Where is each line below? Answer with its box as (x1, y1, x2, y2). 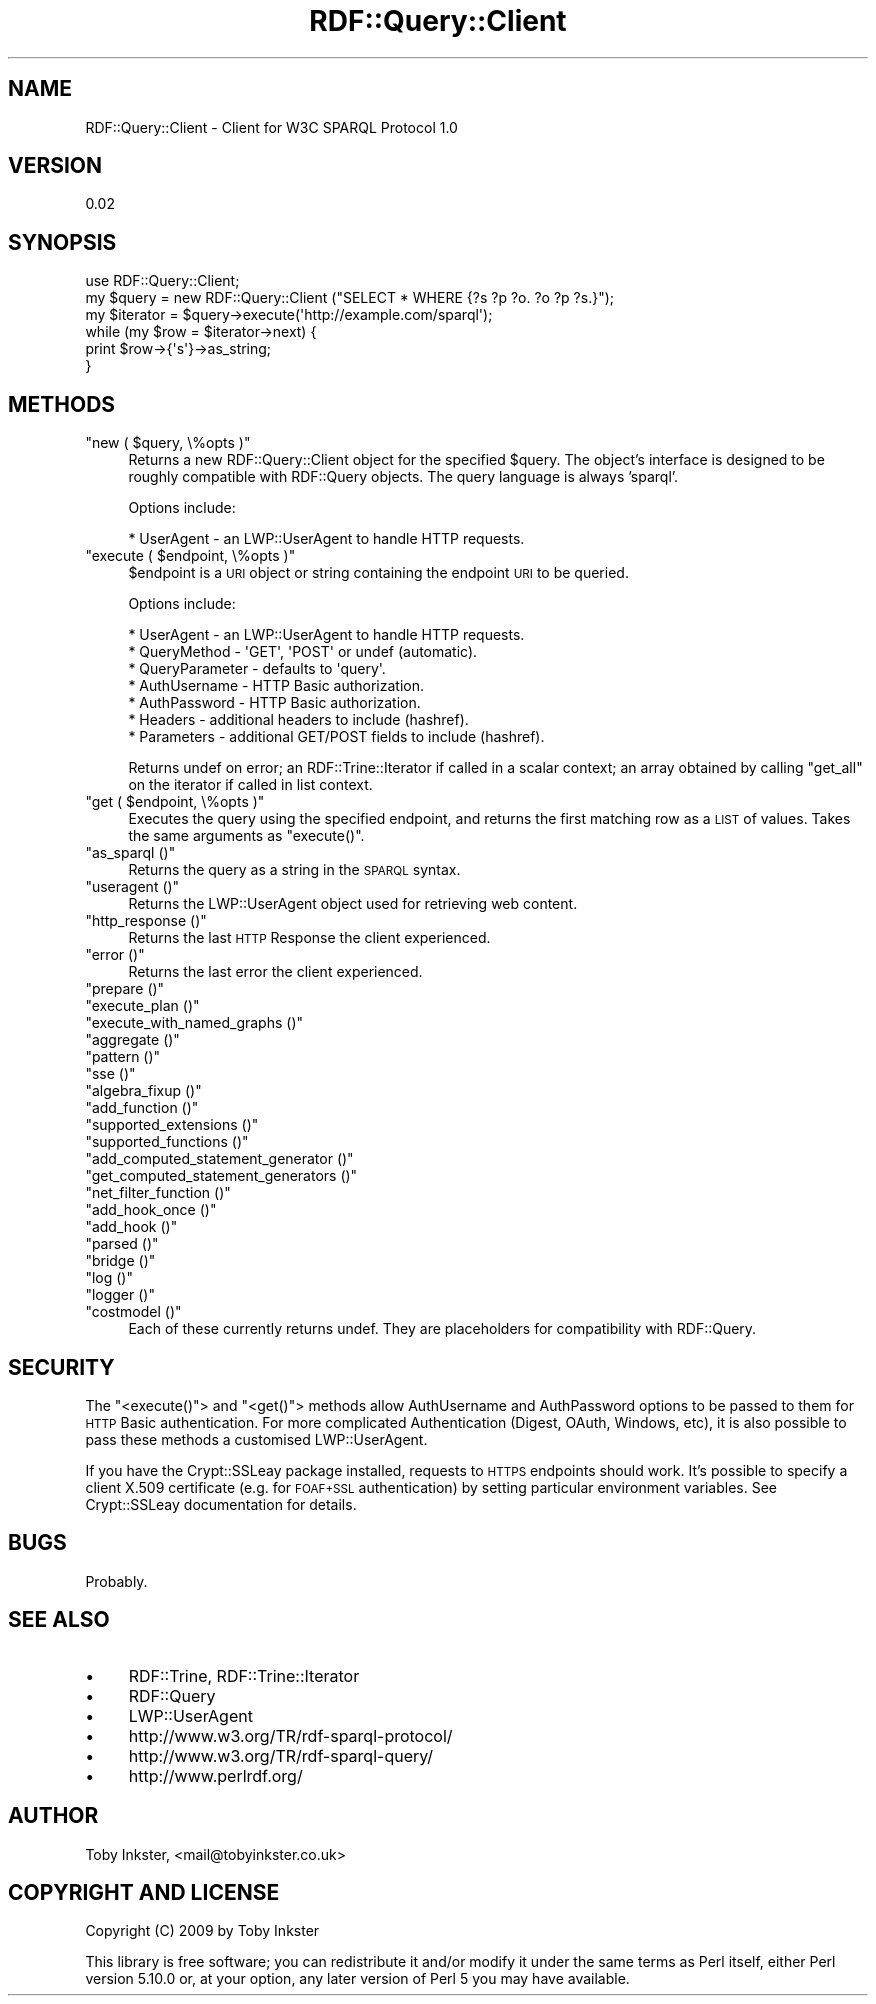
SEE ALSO (8, 1607, 110, 1633)
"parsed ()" (85, 1235, 159, 1253)
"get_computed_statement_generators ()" (85, 1167, 358, 1185)
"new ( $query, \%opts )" (85, 434, 251, 452)
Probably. (85, 1572, 148, 1590)
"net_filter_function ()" (85, 1184, 231, 1202)
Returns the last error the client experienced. (128, 963, 423, 981)
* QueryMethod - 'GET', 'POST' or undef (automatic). (128, 643, 478, 661)
